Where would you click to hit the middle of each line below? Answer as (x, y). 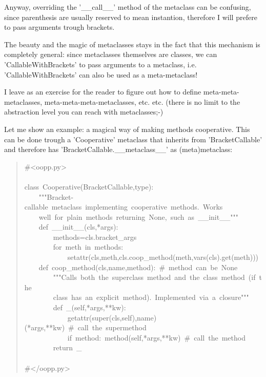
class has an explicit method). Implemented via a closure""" (151, 297)
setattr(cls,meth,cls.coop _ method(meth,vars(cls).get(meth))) (163, 257)
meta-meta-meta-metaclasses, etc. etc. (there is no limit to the (142, 101)
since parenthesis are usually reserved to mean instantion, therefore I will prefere (131, 17)
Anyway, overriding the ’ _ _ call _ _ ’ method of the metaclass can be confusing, (128, 7)
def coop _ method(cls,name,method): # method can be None (138, 267)
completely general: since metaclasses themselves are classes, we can (111, 54)
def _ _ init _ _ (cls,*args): (78, 227)
